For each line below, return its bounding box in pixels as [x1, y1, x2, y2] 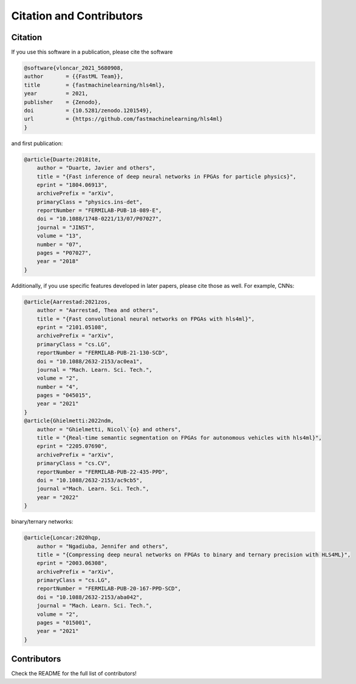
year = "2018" [36, 258, 79, 265]
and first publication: [11, 140, 63, 147]
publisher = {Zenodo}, [24, 98, 101, 106]
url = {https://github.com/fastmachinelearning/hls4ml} [24, 115, 223, 123]
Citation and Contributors [11, 9, 143, 22]
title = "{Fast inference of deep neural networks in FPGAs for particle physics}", [36, 173, 297, 180]
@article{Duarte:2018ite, [24, 156, 101, 163]
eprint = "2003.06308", [36, 559, 108, 567]
